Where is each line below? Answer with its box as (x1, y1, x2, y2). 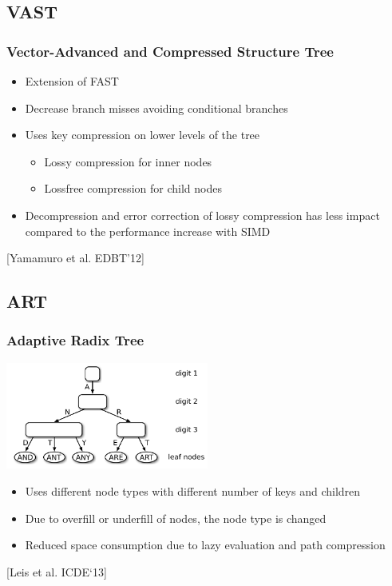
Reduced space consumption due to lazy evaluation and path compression (25, 536, 386, 553)
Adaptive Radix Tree (6, 330, 145, 350)
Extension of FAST (25, 73, 119, 89)
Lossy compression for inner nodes (44, 153, 212, 169)
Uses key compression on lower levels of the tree (25, 126, 260, 143)
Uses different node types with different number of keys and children (25, 483, 361, 500)
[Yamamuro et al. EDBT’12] (6, 249, 145, 266)
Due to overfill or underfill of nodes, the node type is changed (25, 509, 327, 526)
